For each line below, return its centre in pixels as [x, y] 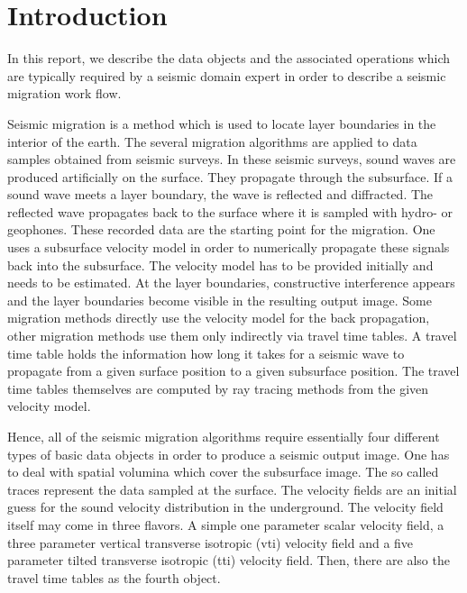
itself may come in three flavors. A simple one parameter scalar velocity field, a [226, 524]
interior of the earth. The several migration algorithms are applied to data [212, 141]
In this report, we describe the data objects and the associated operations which [229, 58]
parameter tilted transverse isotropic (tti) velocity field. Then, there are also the [229, 560]
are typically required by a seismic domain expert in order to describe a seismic [227, 75]
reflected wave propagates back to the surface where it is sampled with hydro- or [230, 211]
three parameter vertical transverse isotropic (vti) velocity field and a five [211, 542]
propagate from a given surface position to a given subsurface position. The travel [233, 371]
